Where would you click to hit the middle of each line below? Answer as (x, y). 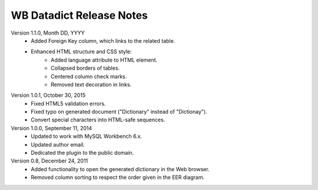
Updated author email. (58, 144)
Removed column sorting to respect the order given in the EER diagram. (118, 177)
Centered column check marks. (89, 76)
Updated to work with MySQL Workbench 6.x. (87, 136)
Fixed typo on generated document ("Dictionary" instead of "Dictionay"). (119, 112)
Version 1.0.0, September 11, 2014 (52, 128)
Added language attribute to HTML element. (104, 60)
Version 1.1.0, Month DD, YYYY (48, 33)
